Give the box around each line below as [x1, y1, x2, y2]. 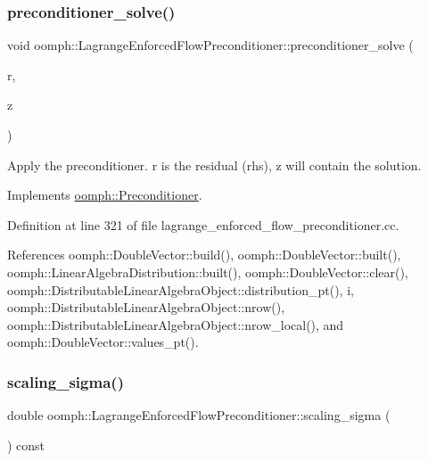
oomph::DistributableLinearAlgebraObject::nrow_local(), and [7, 315, 344, 333]
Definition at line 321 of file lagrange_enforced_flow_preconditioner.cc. [7, 215, 399, 234]
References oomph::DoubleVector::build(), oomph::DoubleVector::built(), [7, 245, 401, 264]
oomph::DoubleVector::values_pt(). [7, 333, 199, 351]
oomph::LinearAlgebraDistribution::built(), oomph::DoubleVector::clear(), [7, 262, 408, 281]
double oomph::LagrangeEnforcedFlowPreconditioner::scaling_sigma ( [7, 406, 391, 424]
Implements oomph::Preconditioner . [7, 185, 202, 204]
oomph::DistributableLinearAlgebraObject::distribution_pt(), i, [7, 280, 354, 299]
